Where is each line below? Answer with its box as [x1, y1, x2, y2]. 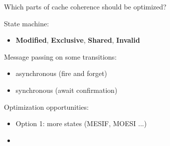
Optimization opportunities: [4, 101, 89, 112]
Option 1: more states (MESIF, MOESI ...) [15, 118, 147, 129]
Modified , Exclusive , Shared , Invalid [15, 35, 140, 45]
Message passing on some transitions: [4, 51, 117, 62]
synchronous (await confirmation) [15, 84, 117, 95]
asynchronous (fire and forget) [15, 68, 108, 78]
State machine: [4, 18, 49, 28]
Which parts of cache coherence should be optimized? [4, 1, 167, 11]
